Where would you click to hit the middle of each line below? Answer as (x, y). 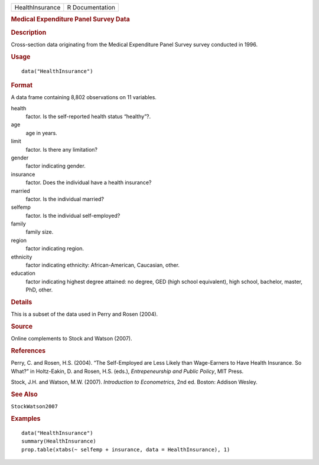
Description (29, 32)
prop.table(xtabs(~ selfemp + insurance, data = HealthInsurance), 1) (126, 449)
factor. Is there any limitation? (61, 149)
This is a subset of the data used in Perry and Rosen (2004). (84, 314)
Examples (26, 418)
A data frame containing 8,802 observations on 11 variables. (84, 97)
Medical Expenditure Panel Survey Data (70, 19)
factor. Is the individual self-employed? (73, 215)
